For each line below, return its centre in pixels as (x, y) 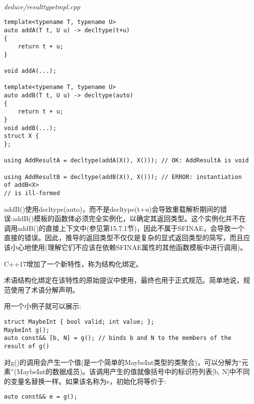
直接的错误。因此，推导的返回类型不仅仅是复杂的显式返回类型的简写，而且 (124, 237)
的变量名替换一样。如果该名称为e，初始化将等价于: (85, 381)
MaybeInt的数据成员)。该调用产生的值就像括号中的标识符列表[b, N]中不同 (133, 371)
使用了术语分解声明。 (45, 289)
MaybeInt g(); (27, 330)
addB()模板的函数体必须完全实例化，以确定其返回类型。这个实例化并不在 (129, 218)
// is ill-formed (32, 193)
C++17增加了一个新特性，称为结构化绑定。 (73, 263)
